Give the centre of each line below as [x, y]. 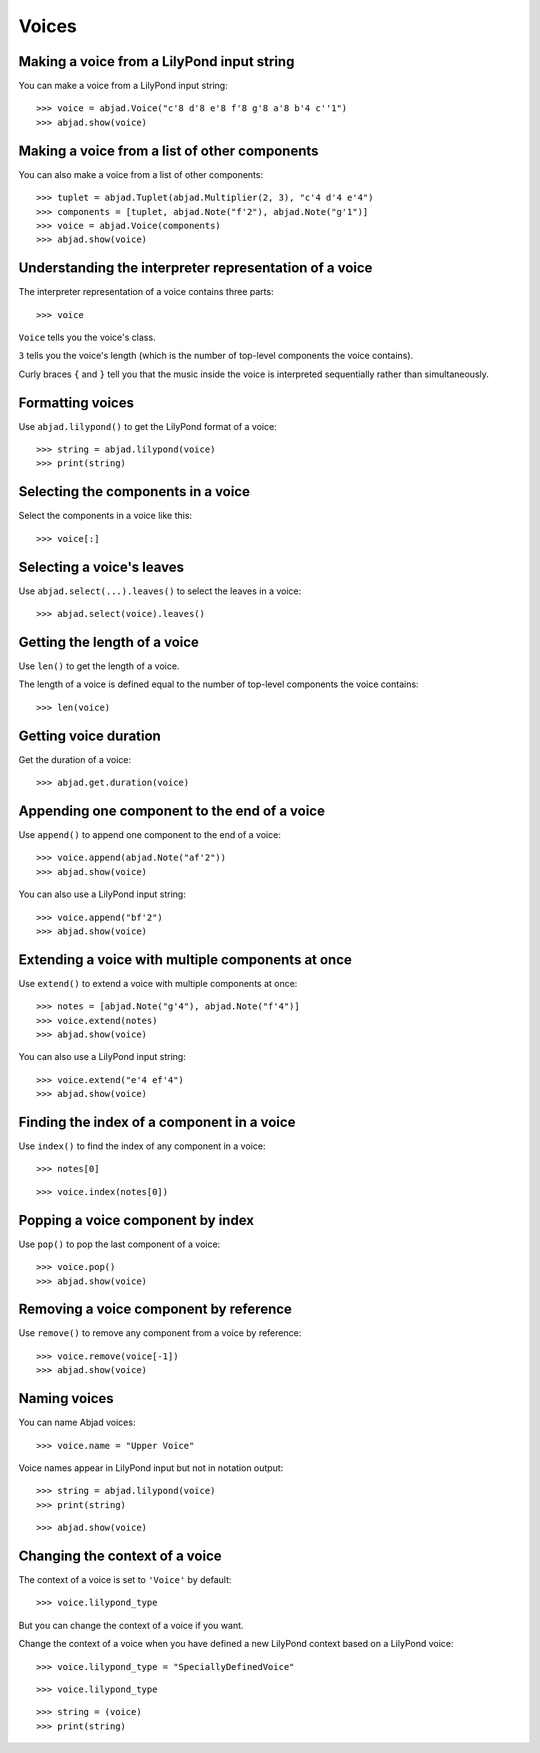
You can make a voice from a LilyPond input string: [123, 86]
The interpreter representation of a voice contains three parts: [146, 292]
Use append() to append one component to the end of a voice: [150, 834]
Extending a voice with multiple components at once [185, 959]
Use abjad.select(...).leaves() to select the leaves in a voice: [160, 591]
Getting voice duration [90, 735]
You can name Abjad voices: [77, 1422]
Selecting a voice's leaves [101, 566]
